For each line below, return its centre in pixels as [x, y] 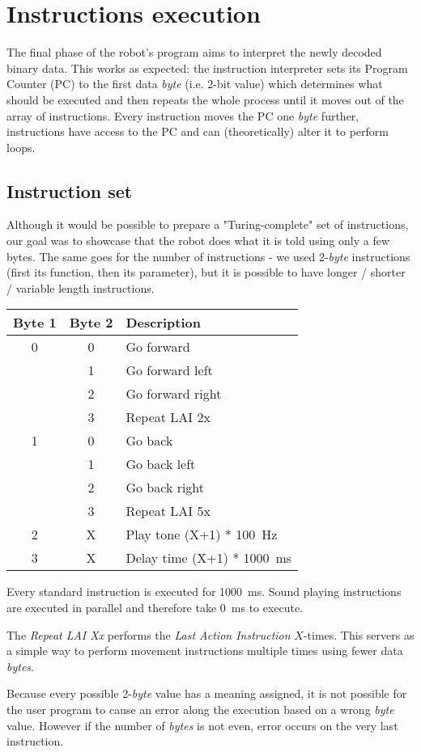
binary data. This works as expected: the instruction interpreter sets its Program [207, 68]
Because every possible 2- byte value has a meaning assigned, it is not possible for [207, 693]
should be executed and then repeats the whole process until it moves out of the [205, 99]
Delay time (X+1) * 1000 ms [209, 558]
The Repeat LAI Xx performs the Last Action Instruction [149, 634]
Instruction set [70, 190]
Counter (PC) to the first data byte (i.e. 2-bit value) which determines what [195, 84]
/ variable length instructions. [81, 287]
